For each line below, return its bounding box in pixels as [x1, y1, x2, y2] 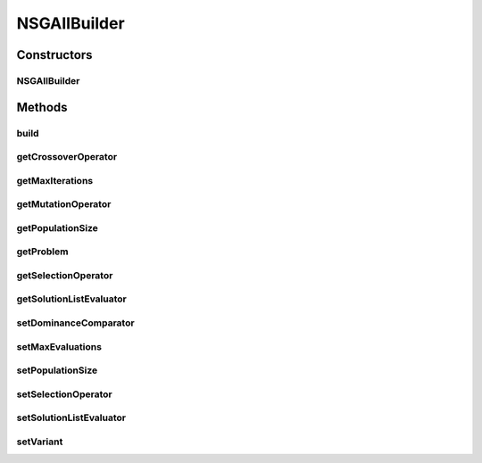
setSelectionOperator [16, 388, 112, 401]
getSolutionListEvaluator [16, 293, 127, 305]
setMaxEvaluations [16, 340, 103, 352]
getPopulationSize [16, 221, 98, 234]
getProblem [16, 245, 69, 258]
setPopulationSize [16, 364, 98, 376]
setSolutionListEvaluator [16, 411, 127, 424]
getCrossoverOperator [16, 151, 118, 163]
